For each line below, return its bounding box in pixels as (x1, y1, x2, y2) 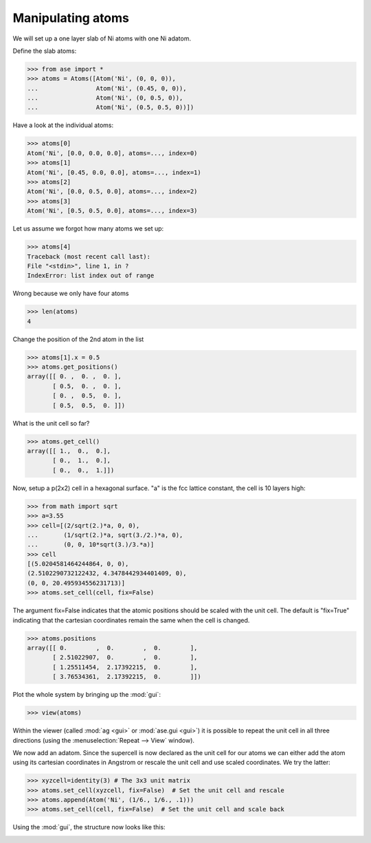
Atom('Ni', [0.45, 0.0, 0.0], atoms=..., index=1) (27, 168, 202, 176)
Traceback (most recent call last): (27, 253, 151, 260)
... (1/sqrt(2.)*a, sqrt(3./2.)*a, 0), (27, 531, 183, 539)
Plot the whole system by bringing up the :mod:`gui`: (12, 691, 161, 699)
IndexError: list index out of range (27, 272, 155, 279)
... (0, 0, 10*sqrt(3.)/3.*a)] (27, 541, 155, 548)
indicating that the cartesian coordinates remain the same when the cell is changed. (12, 616, 250, 624)
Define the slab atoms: (12, 47, 77, 55)
